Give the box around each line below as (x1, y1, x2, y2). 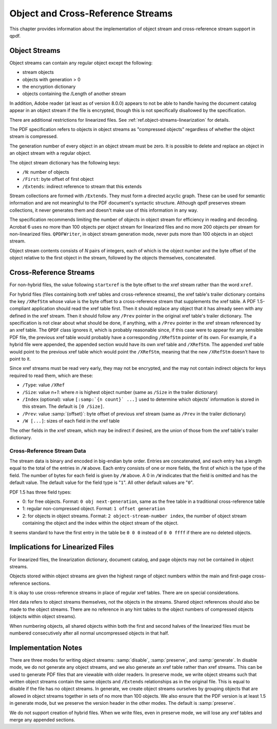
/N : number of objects (22, 169, 69, 175)
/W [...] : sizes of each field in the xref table (22, 418, 120, 424)
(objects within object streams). (9, 613, 76, 620)
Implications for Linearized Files (9, 543, 114, 552)
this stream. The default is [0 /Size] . (22, 403, 105, 409)
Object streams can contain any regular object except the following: (9, 60, 153, 66)
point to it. (9, 356, 31, 362)
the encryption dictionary (22, 84, 76, 90)
